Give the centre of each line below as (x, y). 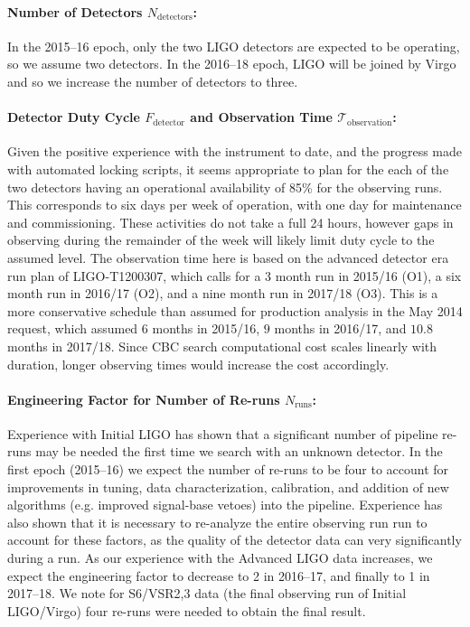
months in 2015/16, (206, 328)
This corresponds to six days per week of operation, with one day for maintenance (235, 205)
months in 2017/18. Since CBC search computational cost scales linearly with (222, 346)
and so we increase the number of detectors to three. (153, 81)
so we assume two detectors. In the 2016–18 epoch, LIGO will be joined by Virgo (232, 64)
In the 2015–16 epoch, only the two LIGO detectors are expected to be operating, (234, 46)
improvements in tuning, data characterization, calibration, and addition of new (228, 487)
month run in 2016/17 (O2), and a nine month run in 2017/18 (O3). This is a (223, 293)
